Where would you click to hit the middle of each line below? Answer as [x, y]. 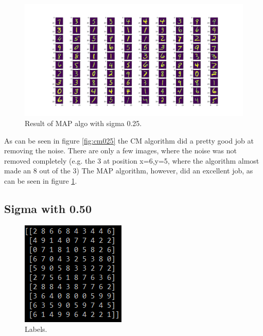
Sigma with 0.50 [48, 208]
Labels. [36, 329]
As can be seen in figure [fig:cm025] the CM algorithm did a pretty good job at [129, 140]
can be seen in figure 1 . [41, 180]
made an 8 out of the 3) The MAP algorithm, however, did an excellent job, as [129, 171]
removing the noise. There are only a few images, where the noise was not [120, 151]
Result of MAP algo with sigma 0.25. [83, 123]
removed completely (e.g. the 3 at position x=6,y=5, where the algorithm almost [132, 160]
